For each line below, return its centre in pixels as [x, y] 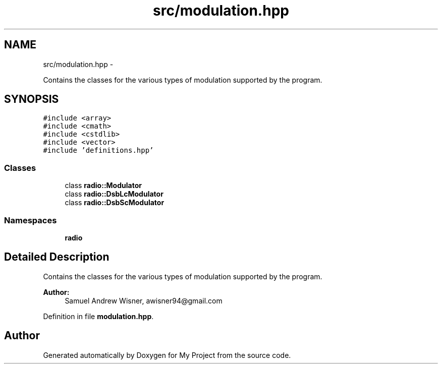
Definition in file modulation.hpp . [98, 316]
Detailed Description [57, 257]
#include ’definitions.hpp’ [98, 150]
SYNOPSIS [32, 99]
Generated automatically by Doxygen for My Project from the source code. [167, 355]
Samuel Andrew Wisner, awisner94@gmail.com [144, 300]
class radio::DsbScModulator [115, 203]
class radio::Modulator [103, 186]
